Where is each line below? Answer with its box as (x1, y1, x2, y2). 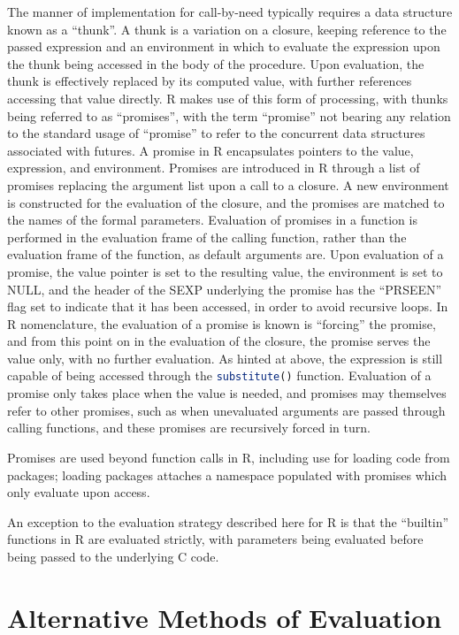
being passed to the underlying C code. (7, 547, 219, 565)
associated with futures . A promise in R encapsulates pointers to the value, (7, 141, 414, 159)
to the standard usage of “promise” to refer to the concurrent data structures (7, 124, 425, 142)
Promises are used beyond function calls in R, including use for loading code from (7, 448, 450, 466)
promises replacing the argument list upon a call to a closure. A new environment (7, 175, 449, 194)
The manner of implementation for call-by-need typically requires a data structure (7, 3, 453, 20)
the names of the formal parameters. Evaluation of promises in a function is (7, 210, 417, 229)
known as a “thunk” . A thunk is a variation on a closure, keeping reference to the (7, 19, 447, 38)
